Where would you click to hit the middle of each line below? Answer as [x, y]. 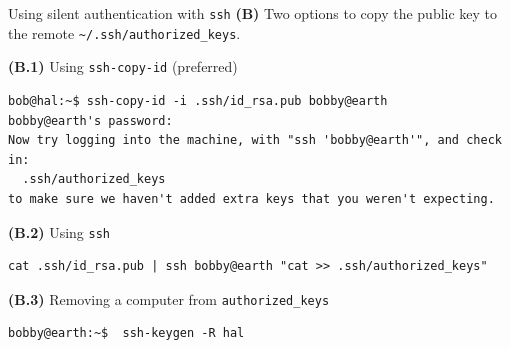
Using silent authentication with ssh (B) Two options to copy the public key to [253, 13]
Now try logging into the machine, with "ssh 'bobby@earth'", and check [255, 140]
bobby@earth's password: [90, 120]
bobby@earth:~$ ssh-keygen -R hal [126, 333]
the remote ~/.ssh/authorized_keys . [124, 32]
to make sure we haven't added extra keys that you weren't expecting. [251, 198]
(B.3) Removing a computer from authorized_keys [169, 298]
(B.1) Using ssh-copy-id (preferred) [123, 66]
